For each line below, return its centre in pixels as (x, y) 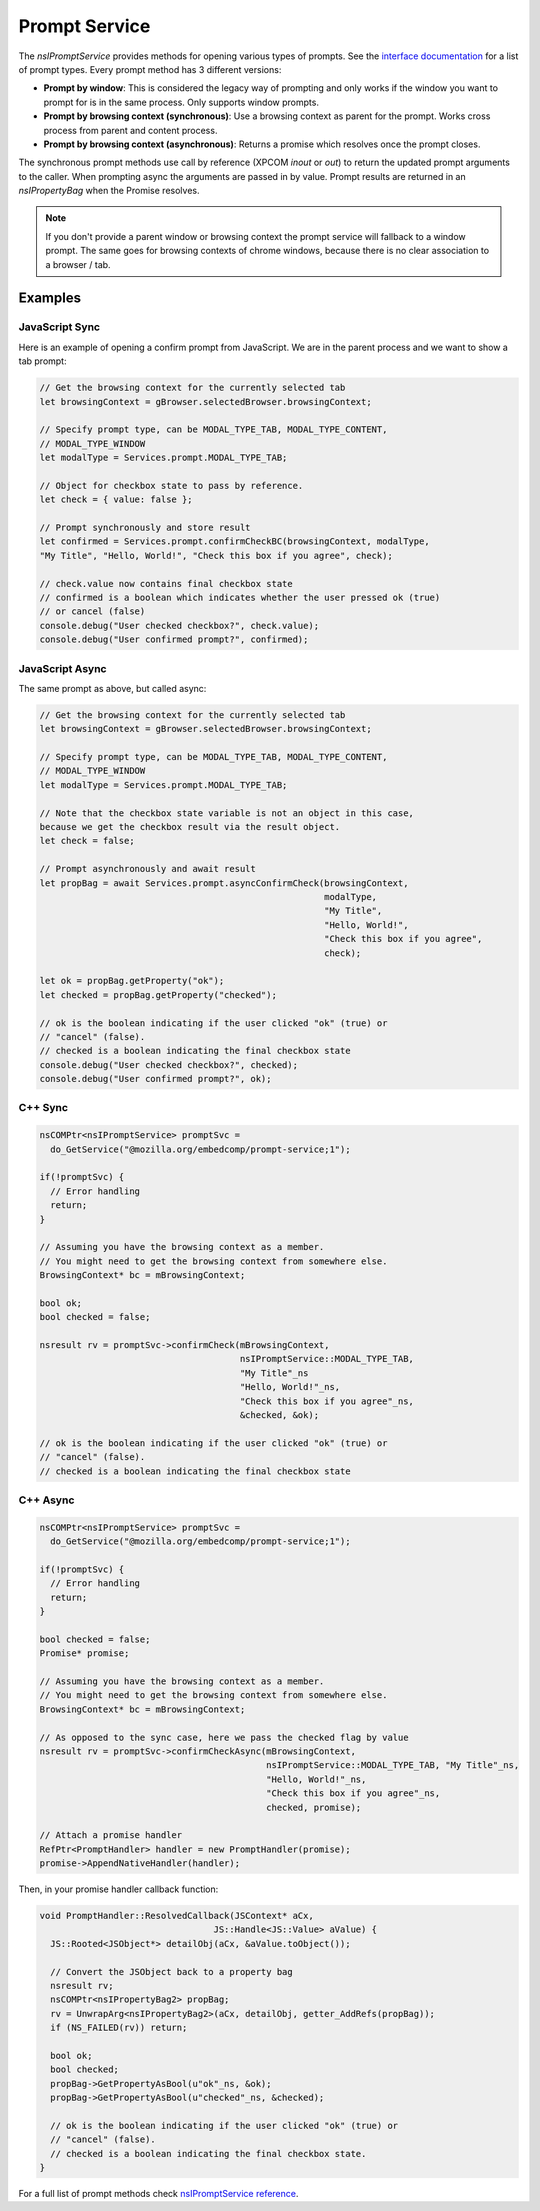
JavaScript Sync (59, 327)
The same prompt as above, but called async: (112, 688)
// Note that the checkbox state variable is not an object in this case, (227, 813)
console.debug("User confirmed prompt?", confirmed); (174, 639)
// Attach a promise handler (111, 1835)
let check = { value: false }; (116, 499)
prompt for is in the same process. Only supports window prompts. (181, 102)
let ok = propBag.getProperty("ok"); (132, 981)
